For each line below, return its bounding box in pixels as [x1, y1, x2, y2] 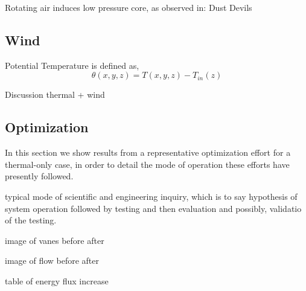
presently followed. [5, 170, 74, 182]
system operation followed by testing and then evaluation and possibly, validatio [5, 202, 302, 214]
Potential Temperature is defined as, [5, 59, 139, 71]
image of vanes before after [5, 234, 104, 246]
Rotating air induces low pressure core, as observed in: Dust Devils [5, 1, 252, 13]
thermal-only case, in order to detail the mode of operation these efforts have [5, 158, 290, 170]
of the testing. [5, 214, 57, 226]
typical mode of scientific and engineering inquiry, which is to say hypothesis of [5, 190, 298, 202]
